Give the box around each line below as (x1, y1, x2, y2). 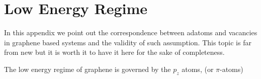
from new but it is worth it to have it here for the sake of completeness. (4, 47, 225, 57)
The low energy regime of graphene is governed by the (4, 63, 171, 74)
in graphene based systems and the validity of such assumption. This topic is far (4, 37, 251, 47)
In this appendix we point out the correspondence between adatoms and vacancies (4, 27, 257, 38)
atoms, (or (182, 63, 214, 74)
